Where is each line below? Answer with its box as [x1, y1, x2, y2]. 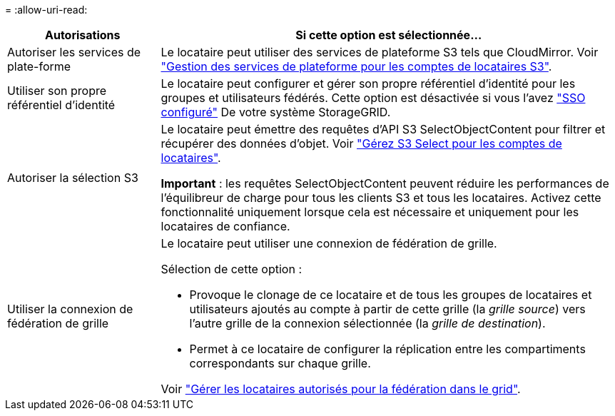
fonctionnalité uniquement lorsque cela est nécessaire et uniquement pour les [161, 205, 579, 219]
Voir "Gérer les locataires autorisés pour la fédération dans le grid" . [161, 382, 521, 396]
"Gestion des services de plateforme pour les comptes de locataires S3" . [161, 59, 552, 73]
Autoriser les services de [7, 45, 141, 59]
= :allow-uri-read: [5, 4, 88, 16]
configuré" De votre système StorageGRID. [161, 105, 391, 119]
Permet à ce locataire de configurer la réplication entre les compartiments [189, 342, 586, 356]
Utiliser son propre [7, 83, 107, 98]
